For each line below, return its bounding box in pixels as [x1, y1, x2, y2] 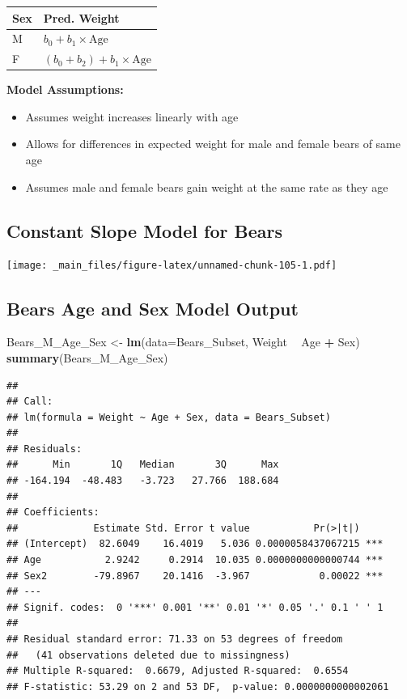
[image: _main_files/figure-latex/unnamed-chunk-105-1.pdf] [6, 260, 337, 272]
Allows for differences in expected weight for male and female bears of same [25, 135, 401, 152]
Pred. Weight [43, 9, 120, 26]
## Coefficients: [6, 506, 100, 519]
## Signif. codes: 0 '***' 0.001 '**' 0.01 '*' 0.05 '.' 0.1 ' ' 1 [6, 601, 384, 613]
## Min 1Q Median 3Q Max [6, 459, 279, 471]
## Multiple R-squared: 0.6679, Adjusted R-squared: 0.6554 [6, 665, 349, 677]
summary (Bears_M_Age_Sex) [6, 349, 168, 366]
